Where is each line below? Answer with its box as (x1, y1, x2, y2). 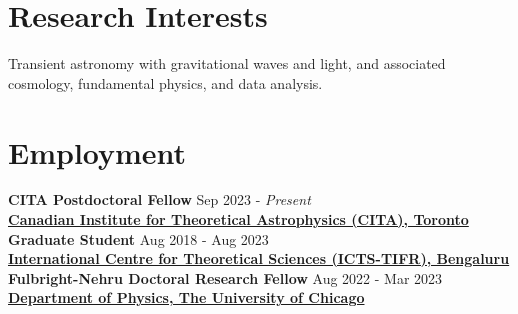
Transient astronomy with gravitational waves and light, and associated (8, 53, 446, 74)
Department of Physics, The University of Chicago (8, 287, 365, 308)
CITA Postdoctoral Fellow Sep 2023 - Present (8, 189, 311, 210)
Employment (8, 131, 187, 172)
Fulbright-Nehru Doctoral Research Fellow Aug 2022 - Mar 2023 (8, 267, 443, 288)
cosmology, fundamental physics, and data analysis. (8, 72, 323, 93)
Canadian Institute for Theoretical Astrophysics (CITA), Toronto (8, 209, 469, 230)
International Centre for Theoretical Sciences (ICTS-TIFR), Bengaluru (8, 248, 510, 269)
